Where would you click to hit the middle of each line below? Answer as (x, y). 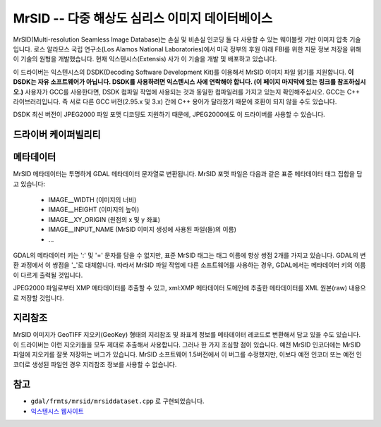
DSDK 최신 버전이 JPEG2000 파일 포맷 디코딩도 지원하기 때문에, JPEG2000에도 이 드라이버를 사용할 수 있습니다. (169, 115)
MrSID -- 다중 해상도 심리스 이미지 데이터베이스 (143, 18)
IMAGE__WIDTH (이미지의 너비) (92, 199)
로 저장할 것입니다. (38, 298)
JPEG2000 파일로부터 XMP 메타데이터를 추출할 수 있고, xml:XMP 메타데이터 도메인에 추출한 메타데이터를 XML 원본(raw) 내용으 (189, 288)
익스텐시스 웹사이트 (57, 411)
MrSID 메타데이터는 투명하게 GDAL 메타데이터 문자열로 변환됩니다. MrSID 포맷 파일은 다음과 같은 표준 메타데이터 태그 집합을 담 (188, 174)
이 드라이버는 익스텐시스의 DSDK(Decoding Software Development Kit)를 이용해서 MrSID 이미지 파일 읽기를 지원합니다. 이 (183, 72)
